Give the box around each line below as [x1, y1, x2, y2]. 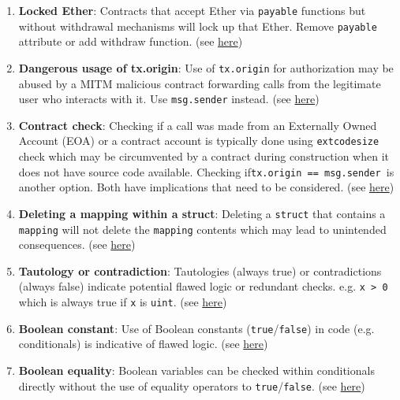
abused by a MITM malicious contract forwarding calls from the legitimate [18, 75, 381, 91]
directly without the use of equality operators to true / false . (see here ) [18, 377, 365, 394]
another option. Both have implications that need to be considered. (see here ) [18, 179, 394, 195]
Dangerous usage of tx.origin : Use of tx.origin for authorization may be [18, 59, 394, 76]
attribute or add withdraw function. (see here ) [18, 33, 243, 50]
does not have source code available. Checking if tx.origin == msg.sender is [18, 163, 394, 180]
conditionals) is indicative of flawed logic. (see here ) [18, 335, 268, 352]
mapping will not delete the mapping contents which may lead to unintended [18, 220, 387, 237]
